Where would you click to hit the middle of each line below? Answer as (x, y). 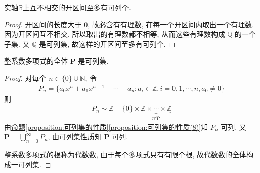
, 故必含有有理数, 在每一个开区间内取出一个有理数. (171, 24)
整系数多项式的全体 (36, 61)
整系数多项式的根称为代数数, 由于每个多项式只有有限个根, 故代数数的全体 (125, 155)
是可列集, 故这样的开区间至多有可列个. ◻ (107, 44)
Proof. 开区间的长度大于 (43, 24)
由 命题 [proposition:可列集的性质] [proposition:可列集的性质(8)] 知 (106, 126)
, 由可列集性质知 (75, 136)
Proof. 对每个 (25, 77)
